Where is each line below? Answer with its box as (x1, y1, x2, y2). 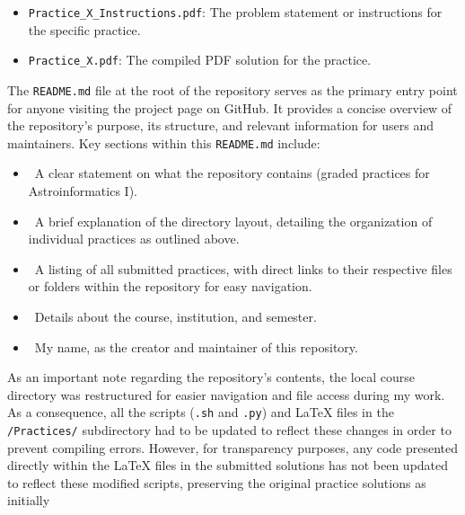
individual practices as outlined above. (28, 229, 240, 248)
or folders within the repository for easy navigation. (28, 277, 312, 296)
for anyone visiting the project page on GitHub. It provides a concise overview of (7, 98, 452, 117)
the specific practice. (28, 20, 141, 39)
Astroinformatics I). (28, 182, 137, 200)
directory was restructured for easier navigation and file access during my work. (7, 385, 445, 404)
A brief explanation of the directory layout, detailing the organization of (34, 211, 433, 230)
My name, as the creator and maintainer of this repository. (34, 337, 358, 356)
